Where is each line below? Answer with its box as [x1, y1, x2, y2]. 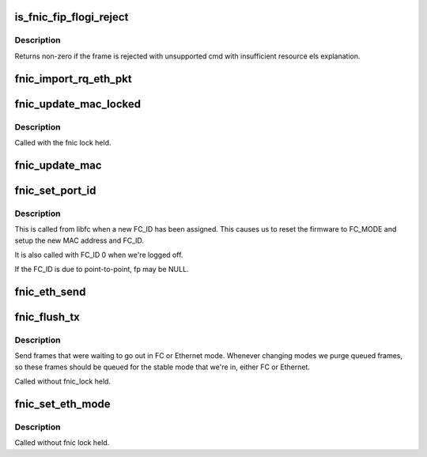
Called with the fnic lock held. [14, 138, 111, 147]
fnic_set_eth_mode [14, 398, 111, 411]
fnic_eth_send [14, 285, 86, 299]
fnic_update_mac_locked [14, 97, 142, 111]
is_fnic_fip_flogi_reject [14, 10, 129, 24]
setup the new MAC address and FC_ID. [14, 236, 145, 245]
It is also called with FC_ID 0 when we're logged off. [14, 250, 183, 259]
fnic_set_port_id [14, 183, 96, 197]
